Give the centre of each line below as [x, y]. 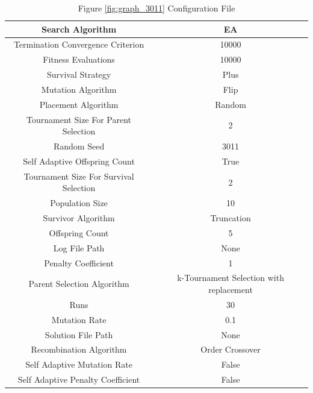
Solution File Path [79, 334]
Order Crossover [231, 349]
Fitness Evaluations [79, 59]
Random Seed [79, 146]
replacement [231, 290]
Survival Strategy [79, 74]
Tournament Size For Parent [79, 119]
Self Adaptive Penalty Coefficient [79, 379]
